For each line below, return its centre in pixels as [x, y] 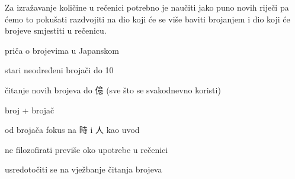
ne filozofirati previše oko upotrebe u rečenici [86, 149]
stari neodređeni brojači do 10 [59, 70]
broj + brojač [30, 110]
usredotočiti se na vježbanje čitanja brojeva [84, 169]
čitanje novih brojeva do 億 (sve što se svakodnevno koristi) [113, 89]
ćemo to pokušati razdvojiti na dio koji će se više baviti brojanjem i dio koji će [147, 19]
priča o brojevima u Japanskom [62, 50]
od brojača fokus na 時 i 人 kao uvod [72, 130]
